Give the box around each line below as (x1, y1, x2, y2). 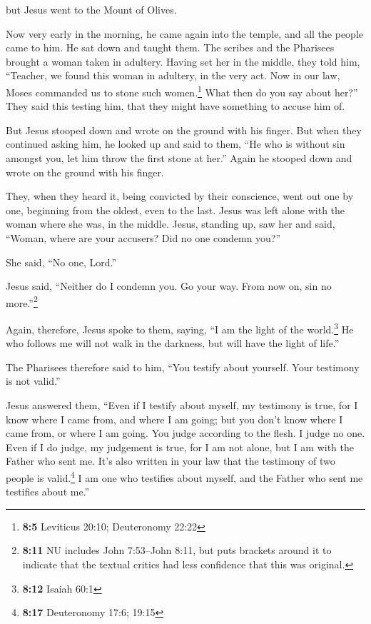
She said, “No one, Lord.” (6, 254, 117, 269)
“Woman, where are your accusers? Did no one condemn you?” (6, 230, 281, 245)
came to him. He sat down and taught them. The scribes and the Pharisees (6, 40, 335, 55)
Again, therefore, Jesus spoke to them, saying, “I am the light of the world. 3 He (6, 320, 354, 336)
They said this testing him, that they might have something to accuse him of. (6, 99, 345, 114)
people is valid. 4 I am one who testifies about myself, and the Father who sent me (6, 468, 363, 485)
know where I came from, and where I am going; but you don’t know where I (6, 411, 343, 426)
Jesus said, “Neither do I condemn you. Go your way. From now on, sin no (6, 278, 332, 293)
